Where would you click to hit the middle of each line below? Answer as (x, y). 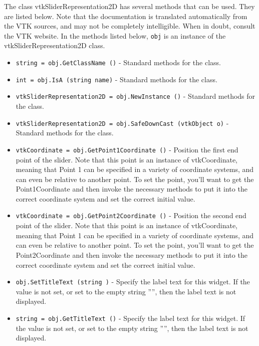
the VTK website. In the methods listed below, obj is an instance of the (115, 35)
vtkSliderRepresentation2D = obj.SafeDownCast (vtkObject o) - (122, 123)
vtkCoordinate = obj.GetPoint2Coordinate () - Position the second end (131, 215)
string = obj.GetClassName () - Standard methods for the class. (118, 62)
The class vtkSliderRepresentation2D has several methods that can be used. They (129, 6)
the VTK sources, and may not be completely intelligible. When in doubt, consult (130, 26)
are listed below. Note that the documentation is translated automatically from (126, 16)
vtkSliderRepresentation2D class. (55, 45)
